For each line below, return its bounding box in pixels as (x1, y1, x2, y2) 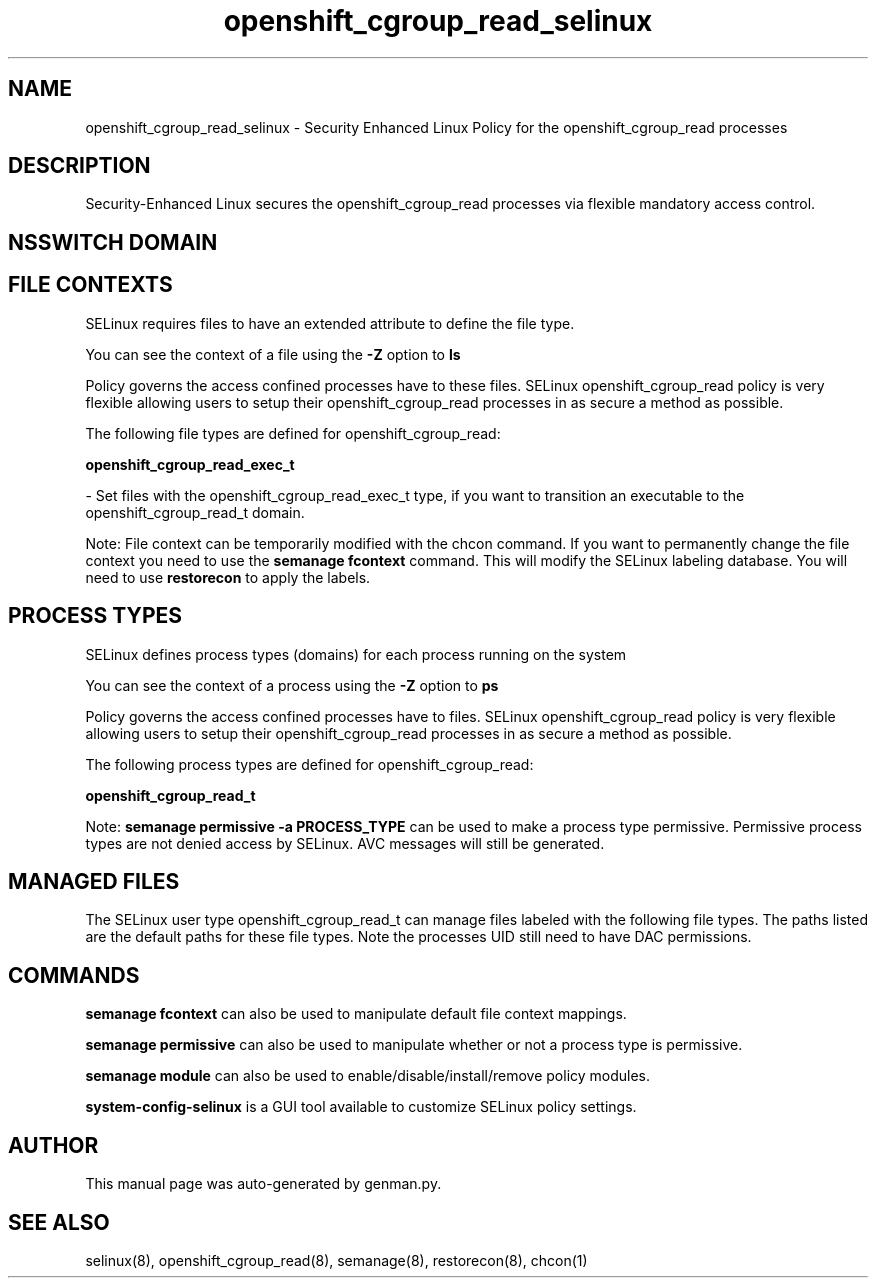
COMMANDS (8, 962, 140, 988)
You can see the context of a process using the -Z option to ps (85, 676, 499, 694)
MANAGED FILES (8, 868, 180, 894)
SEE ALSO (8, 1209, 110, 1235)
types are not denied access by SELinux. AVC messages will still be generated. (85, 834, 605, 852)
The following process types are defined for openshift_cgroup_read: (85, 755, 534, 773)
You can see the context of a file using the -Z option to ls (85, 345, 461, 363)
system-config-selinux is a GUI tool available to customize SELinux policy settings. (85, 1098, 637, 1116)
